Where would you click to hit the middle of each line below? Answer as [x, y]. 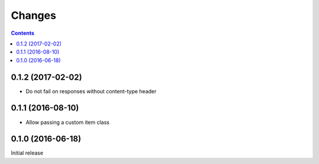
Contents [23, 33]
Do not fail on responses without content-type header [91, 91]
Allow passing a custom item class [68, 122]
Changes [33, 15]
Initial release [27, 153]
